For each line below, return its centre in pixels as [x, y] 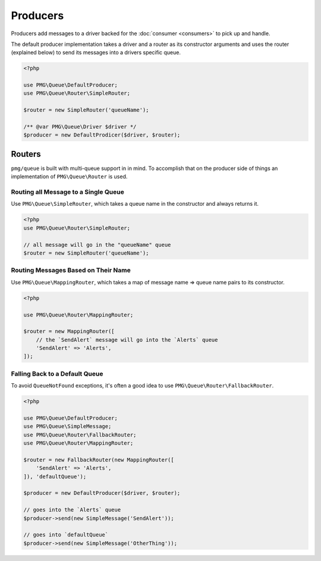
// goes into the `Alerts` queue [72, 510]
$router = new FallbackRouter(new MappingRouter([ [99, 460]
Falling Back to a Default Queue [57, 374]
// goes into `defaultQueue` [66, 535]
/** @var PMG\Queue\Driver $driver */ [80, 127]
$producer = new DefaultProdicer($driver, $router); [102, 135]
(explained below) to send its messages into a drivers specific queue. [96, 52]
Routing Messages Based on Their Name [71, 270]
